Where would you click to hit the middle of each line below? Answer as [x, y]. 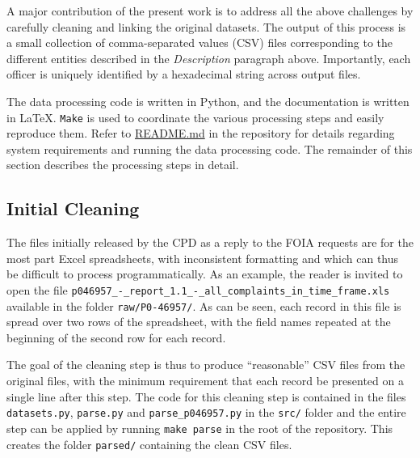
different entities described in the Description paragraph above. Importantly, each [209, 58]
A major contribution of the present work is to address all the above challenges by [210, 11]
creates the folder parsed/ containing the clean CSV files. [149, 444]
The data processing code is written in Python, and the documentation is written [208, 101]
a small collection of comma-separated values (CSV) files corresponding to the [200, 42]
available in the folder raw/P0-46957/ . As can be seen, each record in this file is [204, 305]
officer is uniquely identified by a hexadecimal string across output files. [184, 74]
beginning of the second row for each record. [116, 337]
